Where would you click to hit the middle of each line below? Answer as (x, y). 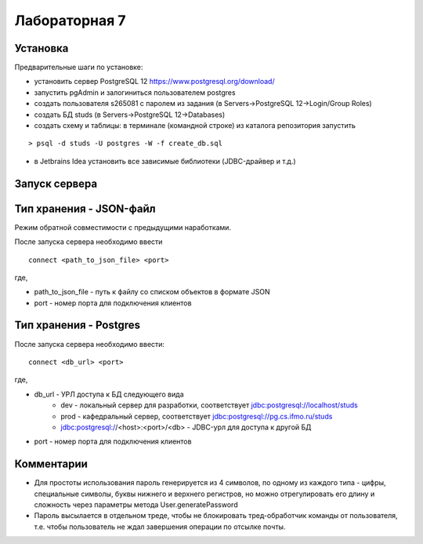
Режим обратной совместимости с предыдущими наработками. (123, 227)
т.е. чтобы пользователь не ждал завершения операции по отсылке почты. (160, 527)
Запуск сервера (56, 183)
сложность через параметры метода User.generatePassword (136, 505)
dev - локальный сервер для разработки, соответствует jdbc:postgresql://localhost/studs (209, 405)
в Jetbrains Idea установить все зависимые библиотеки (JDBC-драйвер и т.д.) (165, 161)
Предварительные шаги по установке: (79, 68)
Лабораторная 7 (70, 20)
